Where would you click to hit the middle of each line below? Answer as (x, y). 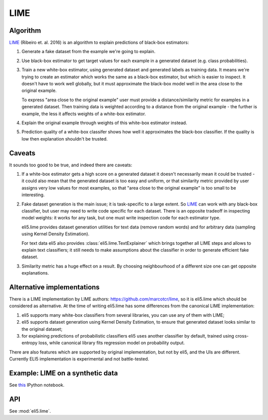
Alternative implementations (54, 287)
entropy (30, 343)
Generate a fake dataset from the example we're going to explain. (89, 52)
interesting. (33, 195)
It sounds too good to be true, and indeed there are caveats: (71, 165)
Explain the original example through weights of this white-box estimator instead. (104, 123)
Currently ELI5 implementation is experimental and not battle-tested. (79, 359)
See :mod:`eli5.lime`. (30, 411)
